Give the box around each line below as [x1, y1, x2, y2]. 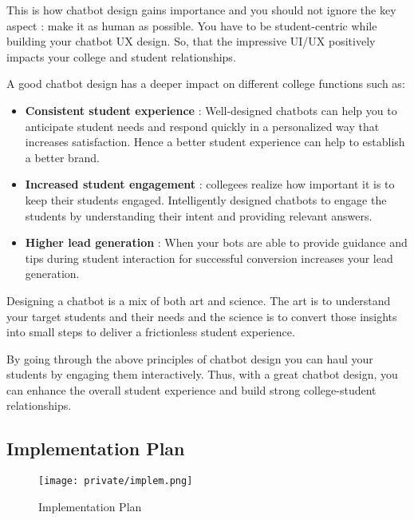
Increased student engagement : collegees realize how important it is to [25, 176, 395, 193]
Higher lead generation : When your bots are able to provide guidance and [25, 234, 408, 251]
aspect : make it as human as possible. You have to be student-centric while [6, 17, 377, 34]
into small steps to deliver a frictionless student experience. [6, 324, 295, 340]
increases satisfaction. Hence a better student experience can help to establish [25, 133, 405, 150]
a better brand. [25, 149, 100, 165]
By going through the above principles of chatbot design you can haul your [6, 350, 373, 367]
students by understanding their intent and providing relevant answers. [25, 207, 373, 224]
